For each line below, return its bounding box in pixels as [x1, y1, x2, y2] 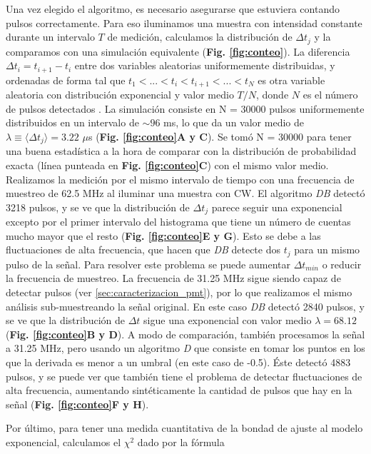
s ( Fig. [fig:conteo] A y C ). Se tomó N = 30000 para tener [88, 128, 352, 143]
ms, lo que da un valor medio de [163, 115, 304, 130]
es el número [303, 87, 358, 102]
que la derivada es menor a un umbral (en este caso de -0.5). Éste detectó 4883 [6, 355, 351, 369]
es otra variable [258, 72, 325, 87]
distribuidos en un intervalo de [6, 115, 139, 130]
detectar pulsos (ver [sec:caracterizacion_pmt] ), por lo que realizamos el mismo [6, 285, 352, 300]
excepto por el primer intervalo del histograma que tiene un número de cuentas [6, 214, 351, 229]
